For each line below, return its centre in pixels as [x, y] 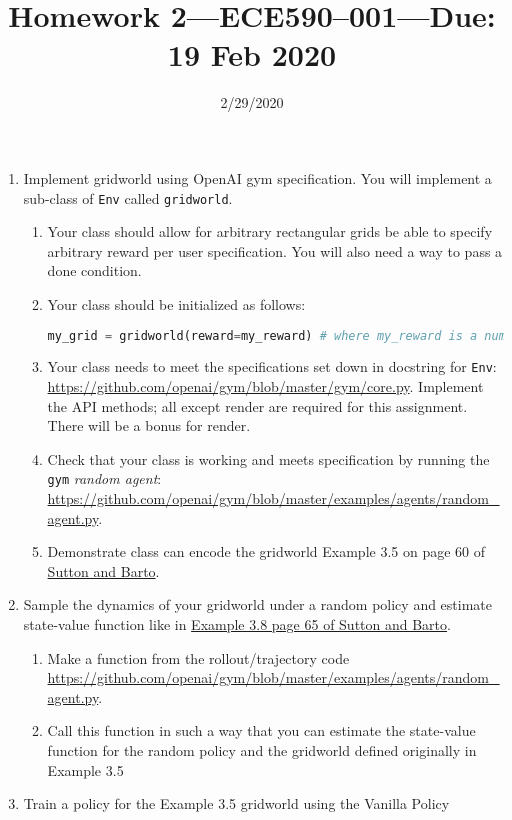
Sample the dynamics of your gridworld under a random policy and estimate [258, 604]
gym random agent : [104, 478]
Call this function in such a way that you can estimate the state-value [261, 730]
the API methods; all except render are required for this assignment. [257, 405]
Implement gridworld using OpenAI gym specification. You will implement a [257, 177]
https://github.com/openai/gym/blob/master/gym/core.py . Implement [265, 386]
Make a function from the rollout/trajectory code [198, 657]
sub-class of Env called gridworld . [128, 197]
